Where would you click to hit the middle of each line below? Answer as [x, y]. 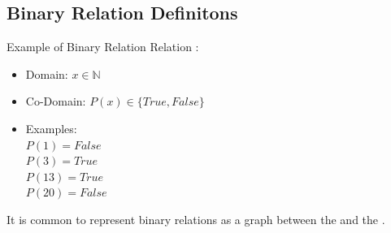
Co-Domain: [56, 101]
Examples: [51, 128]
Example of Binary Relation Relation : [103, 47]
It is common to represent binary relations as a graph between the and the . [196, 219]
